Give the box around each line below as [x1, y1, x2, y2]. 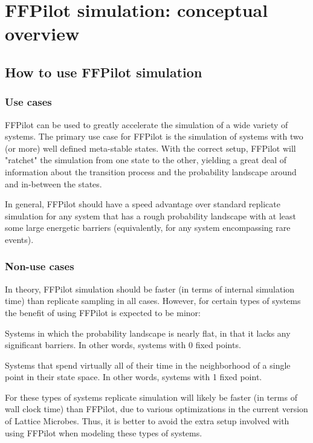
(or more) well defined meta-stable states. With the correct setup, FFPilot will [5, 141, 296, 154]
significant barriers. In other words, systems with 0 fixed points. [5, 338, 241, 351]
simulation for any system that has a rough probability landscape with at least [5, 209, 297, 222]
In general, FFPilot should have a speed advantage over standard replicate [5, 198, 280, 210]
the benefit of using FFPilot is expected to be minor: [5, 306, 201, 319]
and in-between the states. [5, 177, 102, 190]
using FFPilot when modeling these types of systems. [5, 426, 202, 439]
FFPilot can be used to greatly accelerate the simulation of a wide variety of [5, 118, 288, 131]
